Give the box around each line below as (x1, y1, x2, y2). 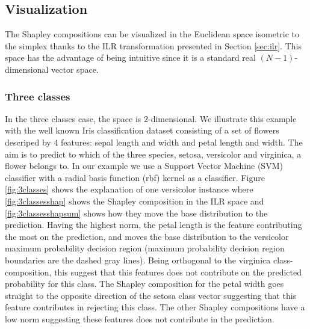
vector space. (51, 63, 99, 75)
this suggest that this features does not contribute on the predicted (54, 265, 302, 278)
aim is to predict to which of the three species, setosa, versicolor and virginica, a (5, 147, 302, 160)
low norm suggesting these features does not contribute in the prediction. (5, 312, 274, 325)
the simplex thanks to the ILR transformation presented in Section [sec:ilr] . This (5, 39, 302, 52)
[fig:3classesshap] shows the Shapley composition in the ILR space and (5, 194, 264, 207)
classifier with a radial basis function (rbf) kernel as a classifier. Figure (5, 171, 265, 183)
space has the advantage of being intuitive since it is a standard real (5, 51, 256, 64)
